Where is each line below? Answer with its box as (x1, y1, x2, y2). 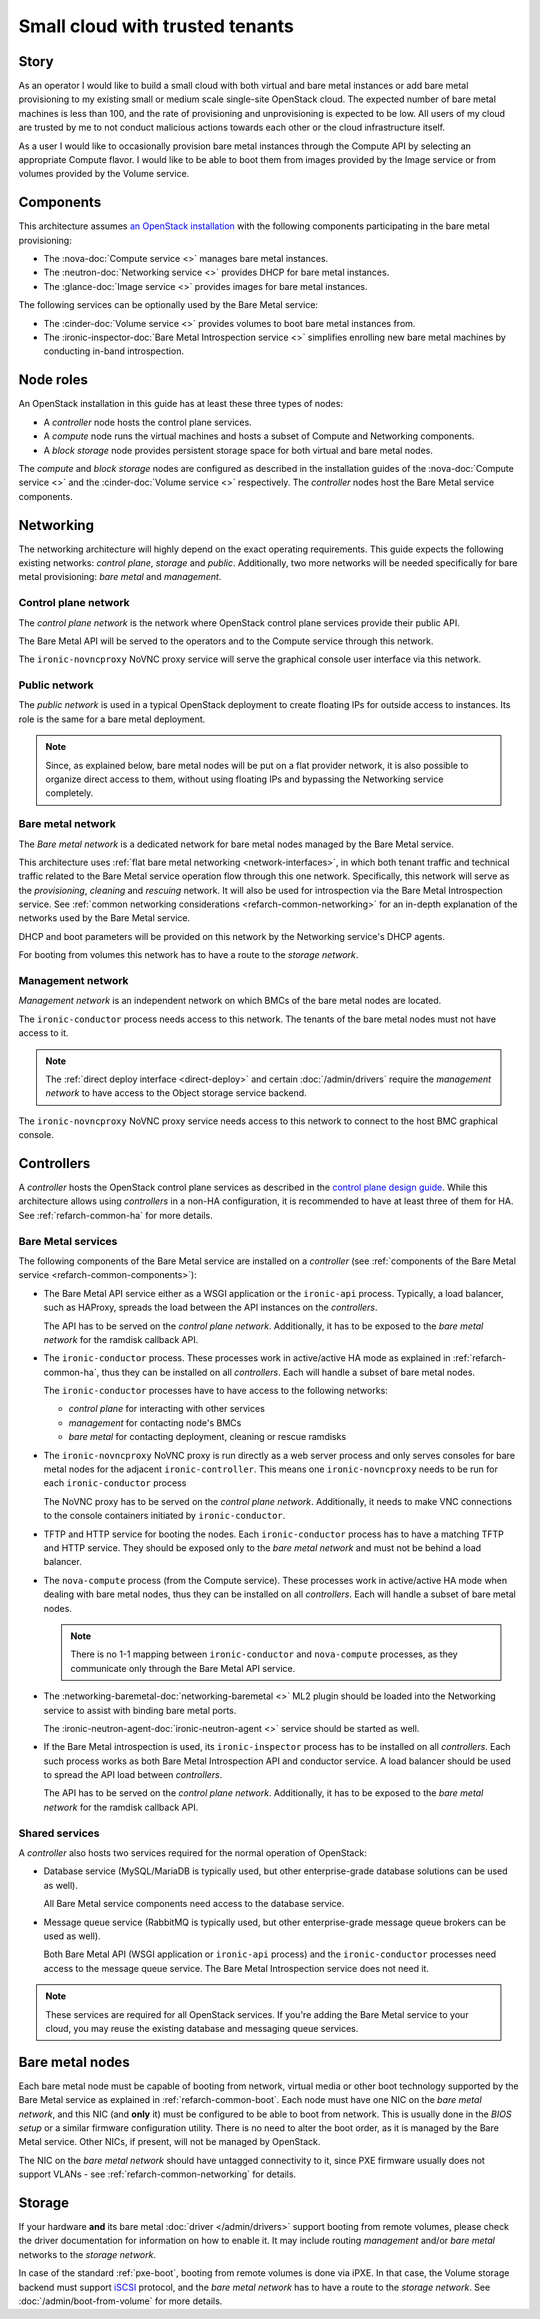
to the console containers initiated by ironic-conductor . (43, 1510, 286, 1522)
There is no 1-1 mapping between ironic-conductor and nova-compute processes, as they (70, 1648, 459, 1660)
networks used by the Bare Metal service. (18, 912, 191, 924)
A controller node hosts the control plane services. (43, 416, 252, 428)
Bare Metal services (18, 1234, 118, 1248)
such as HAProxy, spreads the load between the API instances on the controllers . (43, 1301, 379, 1314)
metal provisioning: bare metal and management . (18, 571, 222, 583)
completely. (45, 787, 94, 799)
